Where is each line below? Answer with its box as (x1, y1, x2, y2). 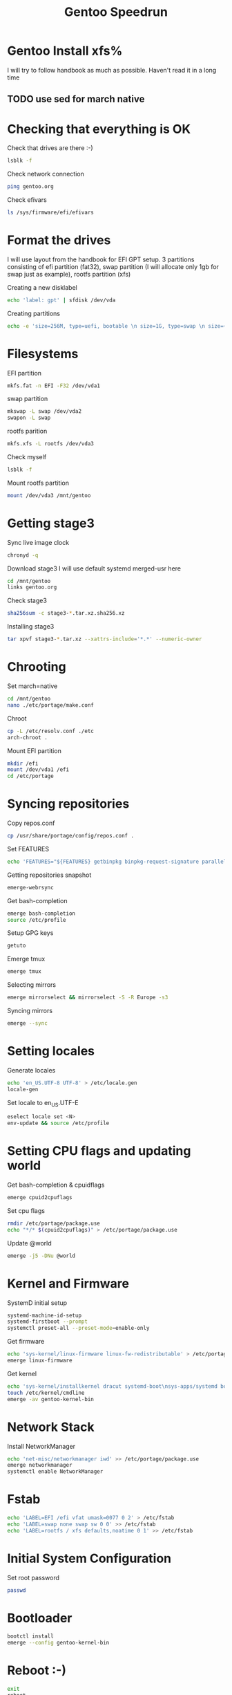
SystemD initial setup (7, 1298, 68, 1307)
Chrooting (7, 659, 67, 675)
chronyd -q (7, 551, 39, 559)
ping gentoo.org (7, 183, 54, 190)
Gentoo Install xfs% (7, 43, 123, 59)
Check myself (7, 453, 47, 461)
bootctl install (7, 1633, 54, 1640)
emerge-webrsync (7, 884, 54, 891)
